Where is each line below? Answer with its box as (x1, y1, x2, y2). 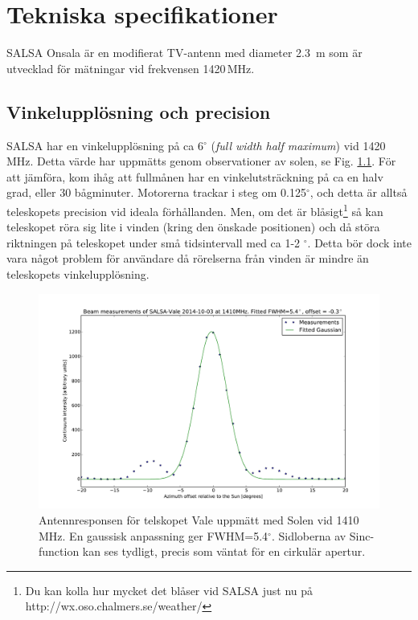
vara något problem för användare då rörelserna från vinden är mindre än (6, 250, 369, 267)
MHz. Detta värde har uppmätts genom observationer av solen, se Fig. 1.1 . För (6, 153, 396, 169)
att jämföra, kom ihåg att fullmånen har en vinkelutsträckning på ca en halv (6, 168, 383, 185)
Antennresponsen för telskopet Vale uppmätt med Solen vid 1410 (39, 512, 359, 528)
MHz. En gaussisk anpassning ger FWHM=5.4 (39, 527, 268, 544)
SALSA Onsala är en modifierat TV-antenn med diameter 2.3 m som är (6, 44, 363, 61)
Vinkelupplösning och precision (6, 99, 271, 124)
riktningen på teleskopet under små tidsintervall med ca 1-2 (6, 234, 301, 251)
